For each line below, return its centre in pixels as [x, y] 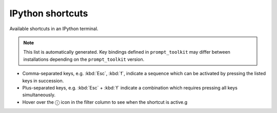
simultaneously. [39, 95]
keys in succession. [43, 81]
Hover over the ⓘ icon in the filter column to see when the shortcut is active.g [105, 102]
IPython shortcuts [49, 13]
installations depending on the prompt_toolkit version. [84, 59]
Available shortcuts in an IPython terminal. [54, 29]
